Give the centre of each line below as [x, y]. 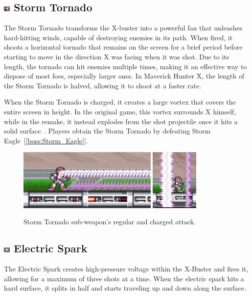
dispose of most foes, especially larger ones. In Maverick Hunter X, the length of [124, 76]
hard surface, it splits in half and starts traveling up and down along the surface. [125, 288]
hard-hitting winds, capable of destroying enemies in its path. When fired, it [118, 37]
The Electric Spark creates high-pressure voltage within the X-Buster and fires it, [126, 269]
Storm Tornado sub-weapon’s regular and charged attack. [110, 222]
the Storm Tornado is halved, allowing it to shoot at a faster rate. [103, 85]
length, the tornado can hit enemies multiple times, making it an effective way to [126, 66]
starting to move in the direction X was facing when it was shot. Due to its [117, 56]
